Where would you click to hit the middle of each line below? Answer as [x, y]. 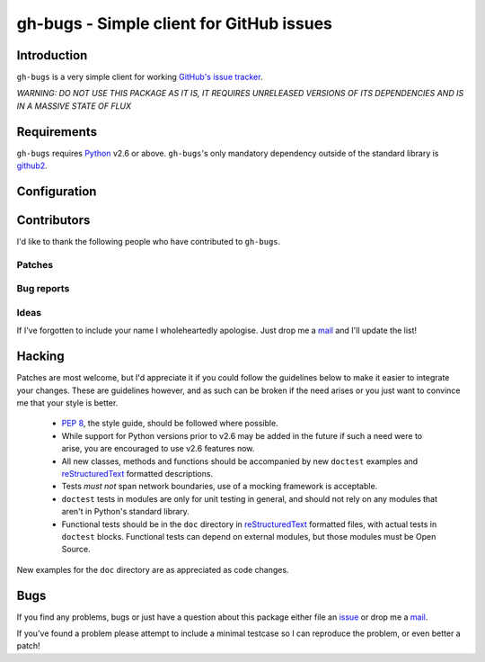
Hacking [40, 357]
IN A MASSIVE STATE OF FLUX [74, 106]
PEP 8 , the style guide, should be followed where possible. [170, 424]
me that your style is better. [67, 403]
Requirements [57, 132]
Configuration [57, 191]
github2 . [32, 165]
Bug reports [43, 289]
